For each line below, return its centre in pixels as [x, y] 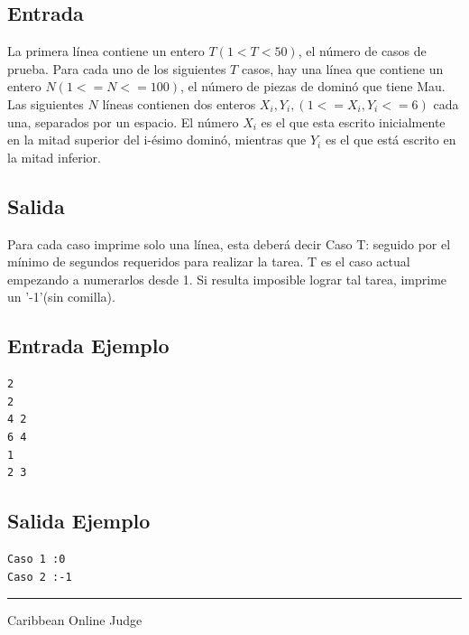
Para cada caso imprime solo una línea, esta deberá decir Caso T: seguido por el [229, 243]
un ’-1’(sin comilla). [61, 297]
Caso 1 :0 [37, 559]
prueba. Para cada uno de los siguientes [117, 68]
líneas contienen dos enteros [179, 103]
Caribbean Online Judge [75, 620]
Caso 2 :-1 [40, 577]
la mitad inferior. [54, 157]
